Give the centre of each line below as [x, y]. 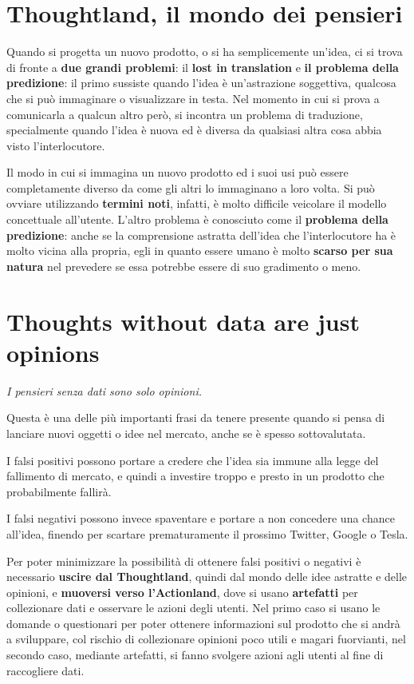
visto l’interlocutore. [56, 145]
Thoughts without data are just [183, 321]
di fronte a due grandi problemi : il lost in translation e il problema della [203, 67]
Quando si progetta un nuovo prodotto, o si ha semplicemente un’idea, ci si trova [205, 52]
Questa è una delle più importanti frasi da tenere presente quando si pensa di [196, 418]
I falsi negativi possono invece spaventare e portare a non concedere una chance [201, 518]
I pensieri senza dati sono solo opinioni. [104, 390]
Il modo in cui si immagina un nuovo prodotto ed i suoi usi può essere [177, 172]
